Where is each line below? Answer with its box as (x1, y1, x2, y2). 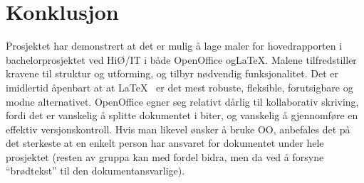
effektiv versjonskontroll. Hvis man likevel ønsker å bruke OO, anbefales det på (6, 121, 350, 136)
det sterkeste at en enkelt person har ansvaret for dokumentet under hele (6, 135, 324, 150)
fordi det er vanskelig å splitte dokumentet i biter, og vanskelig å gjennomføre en (6, 108, 358, 123)
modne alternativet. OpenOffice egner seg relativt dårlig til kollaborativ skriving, (6, 94, 359, 109)
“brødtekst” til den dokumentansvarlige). (6, 163, 185, 178)
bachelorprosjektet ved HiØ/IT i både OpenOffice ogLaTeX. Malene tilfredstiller (6, 52, 357, 67)
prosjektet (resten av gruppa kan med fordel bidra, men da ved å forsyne (6, 149, 324, 164)
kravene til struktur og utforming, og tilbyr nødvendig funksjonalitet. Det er (6, 66, 338, 81)
